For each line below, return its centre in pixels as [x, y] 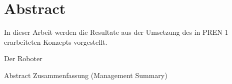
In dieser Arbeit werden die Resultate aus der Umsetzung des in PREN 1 [116, 32]
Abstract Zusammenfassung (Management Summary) [86, 75]
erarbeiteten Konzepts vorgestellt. [56, 42]
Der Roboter [23, 58]
